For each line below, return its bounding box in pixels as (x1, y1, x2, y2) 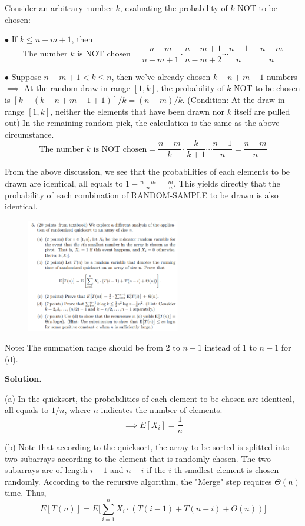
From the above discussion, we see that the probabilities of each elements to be (5, 165, 290, 178)
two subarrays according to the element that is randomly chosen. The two (5, 452, 271, 464)
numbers (266, 70, 297, 82)
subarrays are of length (5, 464, 88, 476)
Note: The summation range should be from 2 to (5, 341, 180, 354)
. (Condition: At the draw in (182, 94, 285, 106)
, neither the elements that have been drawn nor (50, 105, 225, 117)
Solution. (5, 372, 42, 385)
